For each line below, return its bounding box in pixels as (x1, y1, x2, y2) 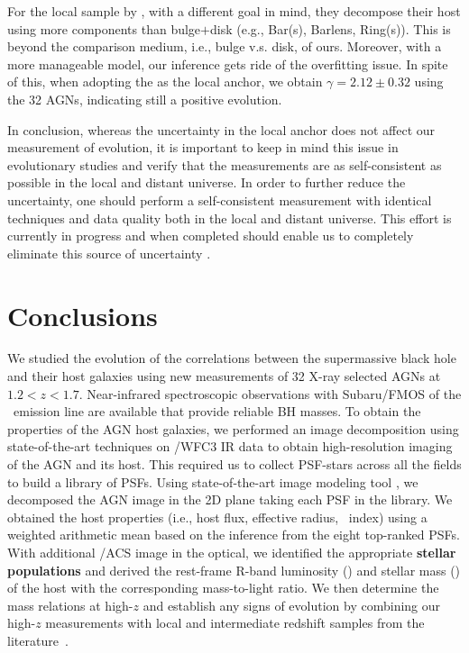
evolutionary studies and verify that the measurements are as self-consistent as (7, 155, 442, 174)
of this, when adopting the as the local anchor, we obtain (7, 72, 323, 91)
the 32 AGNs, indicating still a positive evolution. (7, 89, 282, 108)
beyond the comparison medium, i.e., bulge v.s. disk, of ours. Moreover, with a (7, 37, 442, 56)
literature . (7, 630, 69, 649)
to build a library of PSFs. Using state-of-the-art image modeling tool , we (7, 472, 418, 491)
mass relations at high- (7, 595, 133, 614)
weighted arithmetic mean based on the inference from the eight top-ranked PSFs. (7, 525, 460, 544)
